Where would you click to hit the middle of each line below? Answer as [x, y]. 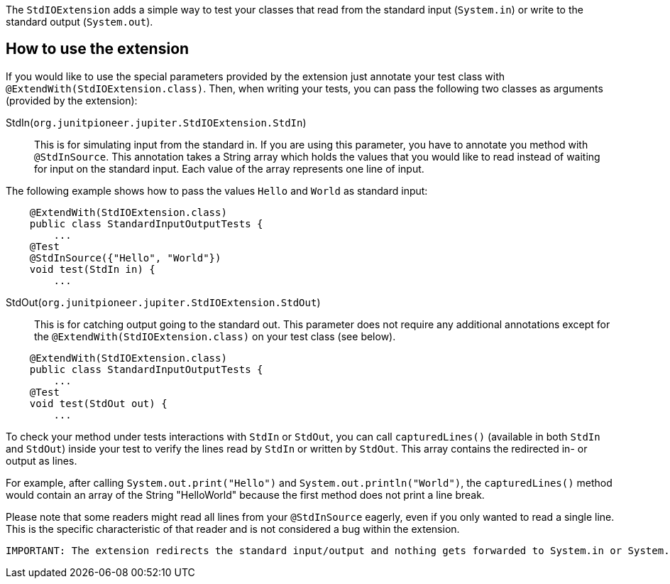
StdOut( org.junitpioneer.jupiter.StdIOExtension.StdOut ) [163, 302]
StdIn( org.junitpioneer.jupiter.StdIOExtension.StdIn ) [156, 122]
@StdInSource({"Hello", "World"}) [125, 258]
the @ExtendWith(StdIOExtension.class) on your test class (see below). [215, 336]
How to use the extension [98, 49]
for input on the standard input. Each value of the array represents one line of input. [229, 168]
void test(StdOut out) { [98, 403]
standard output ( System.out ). [79, 22]
